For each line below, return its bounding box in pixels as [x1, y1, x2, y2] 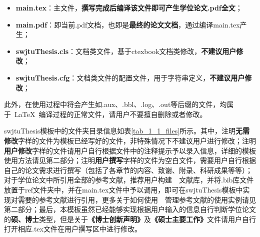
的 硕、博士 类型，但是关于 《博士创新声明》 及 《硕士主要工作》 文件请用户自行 [4, 213, 256, 224]
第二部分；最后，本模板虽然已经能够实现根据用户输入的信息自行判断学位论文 [4, 204, 256, 214]
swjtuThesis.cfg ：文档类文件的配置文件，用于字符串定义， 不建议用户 [15, 72, 245, 82]
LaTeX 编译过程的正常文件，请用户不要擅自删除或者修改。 [14, 108, 207, 119]
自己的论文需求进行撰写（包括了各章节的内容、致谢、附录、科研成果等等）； [4, 164, 252, 175]
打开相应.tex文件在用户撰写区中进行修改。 [4, 223, 141, 234]
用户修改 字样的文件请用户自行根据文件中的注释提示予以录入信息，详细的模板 [4, 145, 256, 155]
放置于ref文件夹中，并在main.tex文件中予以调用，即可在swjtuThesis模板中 [4, 184, 243, 194]
